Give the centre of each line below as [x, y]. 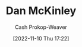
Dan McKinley [41, 11]
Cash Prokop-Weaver [41, 27]
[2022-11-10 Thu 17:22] [41, 38]
